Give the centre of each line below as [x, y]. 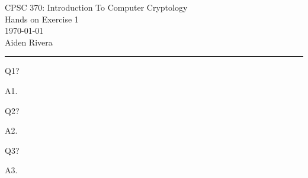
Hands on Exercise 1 [42, 19]
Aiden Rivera [29, 42]
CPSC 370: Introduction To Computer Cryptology [96, 7]
